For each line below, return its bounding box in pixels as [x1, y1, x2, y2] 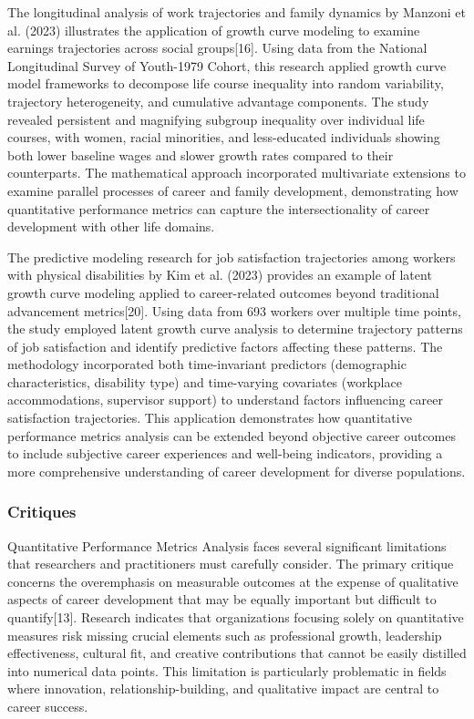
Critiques [7, 500, 77, 523]
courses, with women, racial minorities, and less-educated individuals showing [7, 128, 440, 147]
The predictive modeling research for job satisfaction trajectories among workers [7, 247, 456, 266]
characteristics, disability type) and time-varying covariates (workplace [7, 372, 402, 391]
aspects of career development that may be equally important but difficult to [7, 590, 437, 609]
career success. [7, 697, 88, 715]
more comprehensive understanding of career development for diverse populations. [7, 461, 466, 480]
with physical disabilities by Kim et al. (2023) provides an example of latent [7, 265, 432, 284]
